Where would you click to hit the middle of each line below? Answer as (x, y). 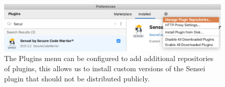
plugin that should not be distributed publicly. (77, 78)
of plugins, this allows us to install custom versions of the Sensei (105, 68)
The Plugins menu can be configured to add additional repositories (109, 58)
